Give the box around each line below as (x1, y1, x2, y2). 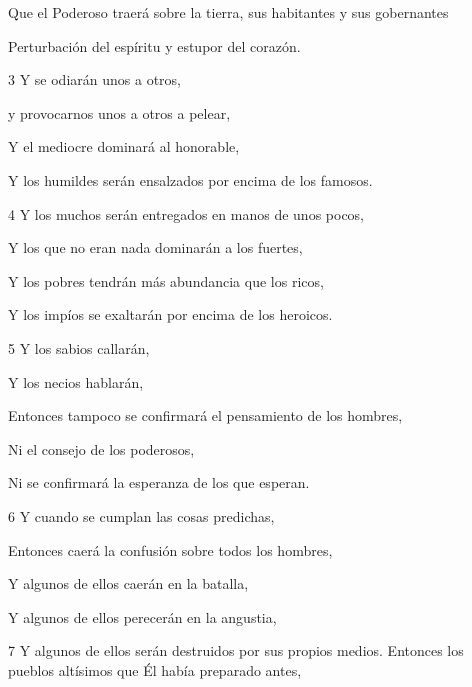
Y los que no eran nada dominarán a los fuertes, (8, 237, 303, 258)
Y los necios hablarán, (8, 371, 144, 392)
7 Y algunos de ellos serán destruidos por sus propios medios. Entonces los (8, 640, 464, 661)
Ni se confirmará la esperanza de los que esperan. (8, 472, 310, 493)
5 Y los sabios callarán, (8, 337, 150, 358)
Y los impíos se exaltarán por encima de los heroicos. (8, 304, 333, 325)
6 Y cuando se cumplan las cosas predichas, (8, 505, 275, 526)
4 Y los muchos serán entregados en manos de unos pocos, (8, 203, 365, 224)
